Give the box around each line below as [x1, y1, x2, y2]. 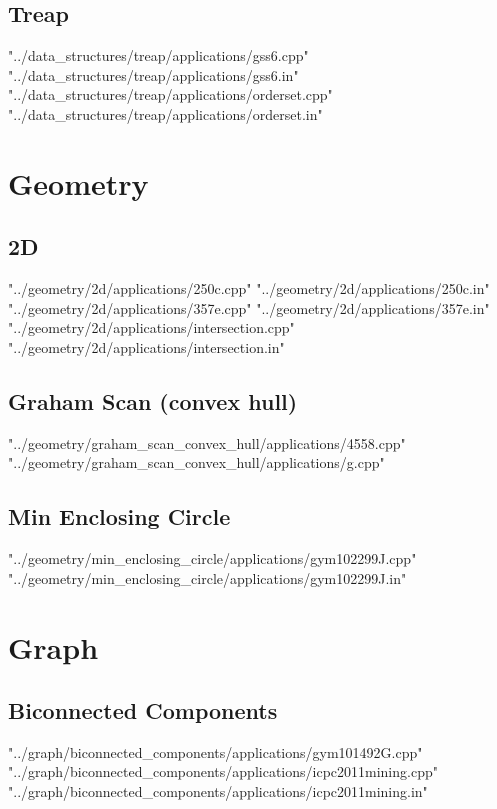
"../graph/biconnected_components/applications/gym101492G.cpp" [8, 741, 423, 762]
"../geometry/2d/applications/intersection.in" [8, 336, 285, 357]
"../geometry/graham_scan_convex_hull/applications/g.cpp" [8, 452, 385, 473]
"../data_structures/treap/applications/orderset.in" [8, 103, 323, 124]
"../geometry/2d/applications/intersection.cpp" [8, 317, 295, 338]
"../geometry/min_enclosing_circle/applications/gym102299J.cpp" [8, 548, 417, 569]
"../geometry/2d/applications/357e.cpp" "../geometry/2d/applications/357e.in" [8, 297, 490, 318]
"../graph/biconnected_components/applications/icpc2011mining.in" [8, 781, 428, 802]
